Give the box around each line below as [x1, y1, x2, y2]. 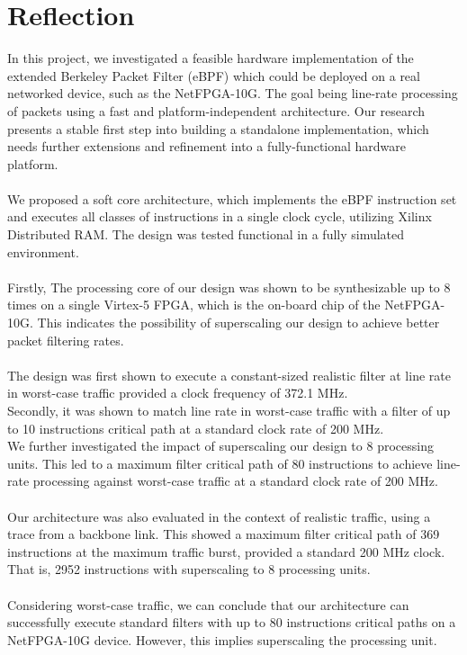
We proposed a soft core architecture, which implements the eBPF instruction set [7, 189, 457, 208]
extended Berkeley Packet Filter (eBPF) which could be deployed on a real [7, 66, 420, 85]
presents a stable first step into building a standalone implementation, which [7, 119, 429, 138]
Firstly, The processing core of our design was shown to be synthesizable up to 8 [7, 277, 451, 296]
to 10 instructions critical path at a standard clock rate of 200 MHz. [7, 418, 384, 437]
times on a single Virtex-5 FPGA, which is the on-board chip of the [7, 295, 381, 314]
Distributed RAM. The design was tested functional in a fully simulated [7, 225, 405, 244]
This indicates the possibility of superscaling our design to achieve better [37, 313, 440, 332]
